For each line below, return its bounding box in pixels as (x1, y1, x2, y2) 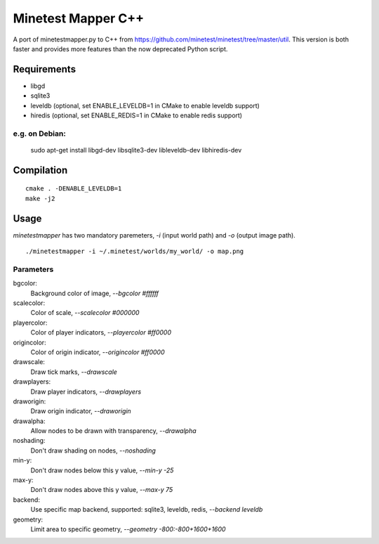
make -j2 (25, 194, 55, 202)
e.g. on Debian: (13, 129, 66, 138)
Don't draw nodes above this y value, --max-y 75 (30, 486, 173, 494)
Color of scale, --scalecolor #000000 (30, 309, 140, 317)
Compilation (13, 164, 68, 176)
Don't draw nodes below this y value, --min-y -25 (30, 466, 174, 474)
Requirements (13, 63, 77, 75)
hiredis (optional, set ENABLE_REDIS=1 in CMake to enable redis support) (30, 111, 242, 119)
